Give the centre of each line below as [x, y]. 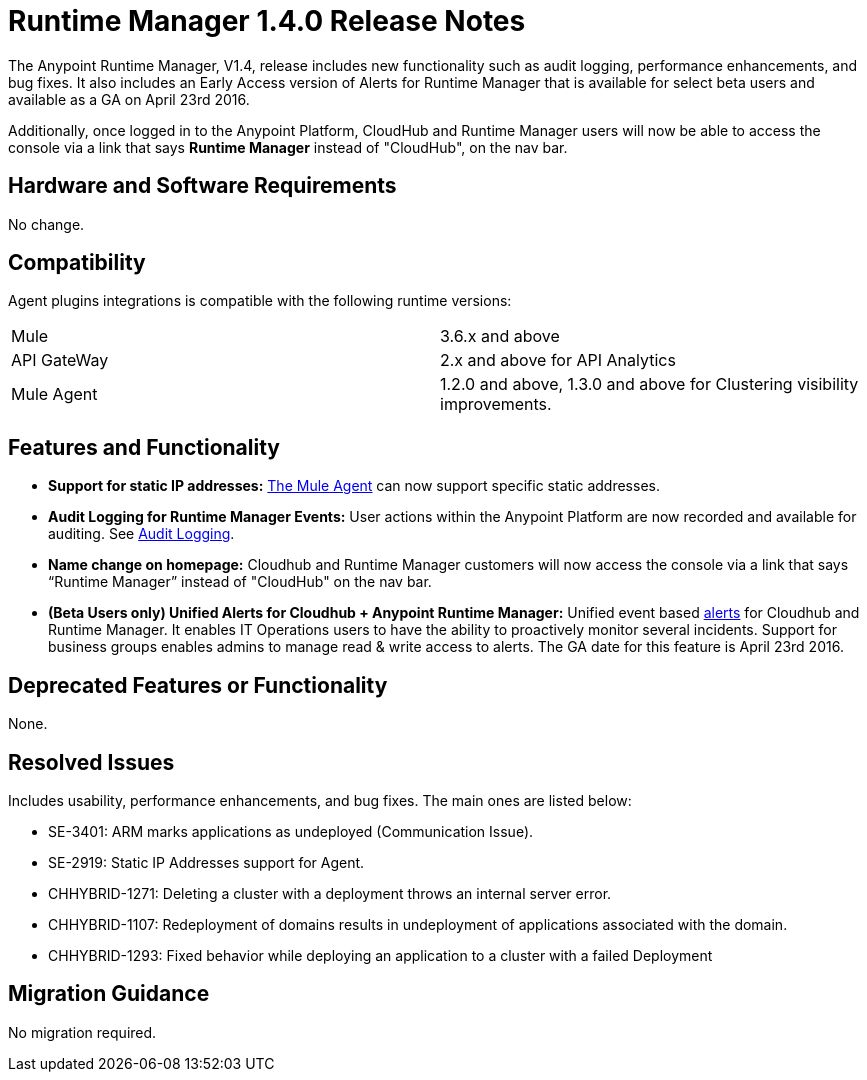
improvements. [496, 404]
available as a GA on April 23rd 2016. [129, 99]
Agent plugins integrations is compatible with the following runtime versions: [260, 301]
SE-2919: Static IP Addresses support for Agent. [206, 862]
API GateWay [60, 360]
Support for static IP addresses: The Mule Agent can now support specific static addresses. [354, 486]
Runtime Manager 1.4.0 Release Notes [267, 21]
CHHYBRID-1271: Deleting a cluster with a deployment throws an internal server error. [330, 893]
